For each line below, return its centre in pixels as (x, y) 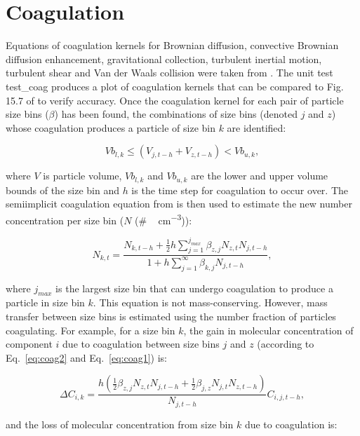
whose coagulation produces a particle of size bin (111, 127)
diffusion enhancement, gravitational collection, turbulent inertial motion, (164, 59)
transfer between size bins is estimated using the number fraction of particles (171, 316)
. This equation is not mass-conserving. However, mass (210, 302)
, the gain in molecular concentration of (268, 330)
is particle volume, (82, 176)
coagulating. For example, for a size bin (91, 330)
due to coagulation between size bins (141, 344)
